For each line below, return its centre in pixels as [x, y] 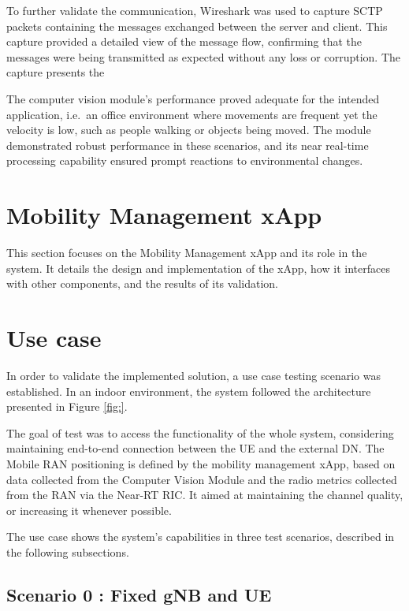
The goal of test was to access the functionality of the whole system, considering [200, 432]
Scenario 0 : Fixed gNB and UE [139, 594]
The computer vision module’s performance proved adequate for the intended [193, 98]
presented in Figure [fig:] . [67, 406]
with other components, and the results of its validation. [142, 283]
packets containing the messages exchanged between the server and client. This [197, 26]
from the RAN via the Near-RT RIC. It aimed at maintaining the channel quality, [205, 495]
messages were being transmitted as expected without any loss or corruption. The [204, 56]
